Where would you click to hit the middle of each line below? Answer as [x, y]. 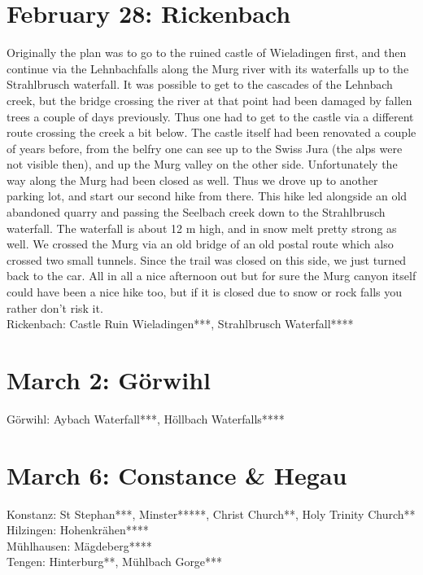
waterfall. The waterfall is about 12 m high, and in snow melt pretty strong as [202, 228]
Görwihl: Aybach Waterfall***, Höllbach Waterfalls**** [146, 418]
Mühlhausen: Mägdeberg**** [79, 545]
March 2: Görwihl [109, 380]
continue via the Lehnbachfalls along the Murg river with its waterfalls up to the [208, 68]
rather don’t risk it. [55, 307]
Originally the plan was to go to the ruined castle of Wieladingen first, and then [207, 53]
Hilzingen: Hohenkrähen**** [78, 530]
